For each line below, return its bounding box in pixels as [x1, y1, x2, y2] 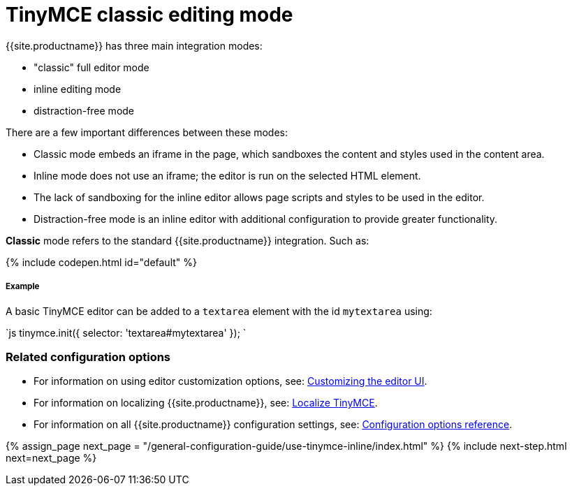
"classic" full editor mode [34, 61, 149, 73]
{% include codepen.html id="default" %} [6, 256, 197, 268]
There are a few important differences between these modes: [6, 126, 288, 138]
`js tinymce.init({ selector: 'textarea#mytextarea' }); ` [6, 326, 247, 339]
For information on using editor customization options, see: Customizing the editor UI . [34, 375, 427, 388]
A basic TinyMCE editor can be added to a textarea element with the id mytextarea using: [6, 305, 432, 317]
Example [6, 281, 40, 292]
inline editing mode [34, 82, 122, 95]
